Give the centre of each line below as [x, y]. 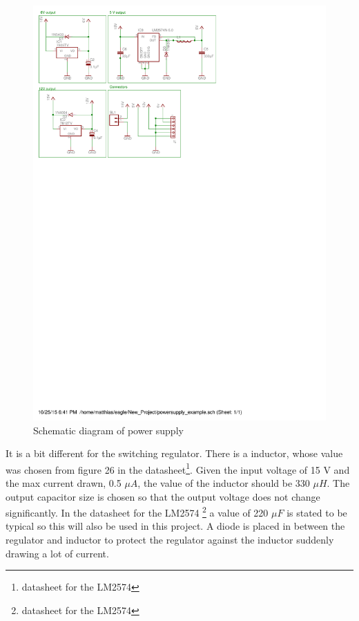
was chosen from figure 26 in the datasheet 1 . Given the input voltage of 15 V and [178, 468]
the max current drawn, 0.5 [64, 482]
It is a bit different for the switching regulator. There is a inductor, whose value [174, 453]
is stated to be [317, 512]
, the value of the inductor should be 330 [224, 482]
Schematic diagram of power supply [108, 430]
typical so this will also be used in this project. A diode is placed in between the [175, 526]
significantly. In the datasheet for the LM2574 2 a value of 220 [137, 511]
